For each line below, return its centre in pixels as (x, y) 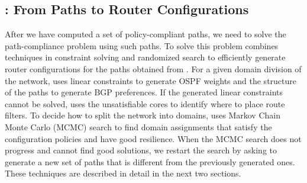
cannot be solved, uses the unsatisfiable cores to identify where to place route (145, 103)
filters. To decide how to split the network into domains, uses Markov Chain (143, 115)
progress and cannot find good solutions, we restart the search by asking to (141, 150)
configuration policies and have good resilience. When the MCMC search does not (153, 138)
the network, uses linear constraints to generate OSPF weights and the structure (151, 80)
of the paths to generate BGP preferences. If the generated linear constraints (144, 92)
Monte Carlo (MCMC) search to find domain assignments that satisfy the (138, 126)
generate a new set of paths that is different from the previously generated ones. (150, 161)
